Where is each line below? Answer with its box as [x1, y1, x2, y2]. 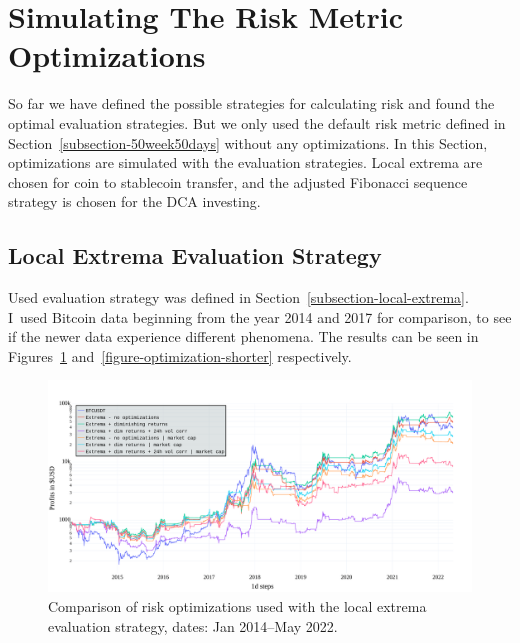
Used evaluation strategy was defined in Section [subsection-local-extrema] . [8, 287, 469, 308]
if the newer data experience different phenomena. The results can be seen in [8, 326, 479, 347]
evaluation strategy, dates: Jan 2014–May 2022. [48, 615, 338, 636]
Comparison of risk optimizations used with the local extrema [48, 596, 427, 617]
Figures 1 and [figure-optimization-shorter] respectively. [8, 345, 352, 366]
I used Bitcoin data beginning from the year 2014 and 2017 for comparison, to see [8, 306, 512, 327]
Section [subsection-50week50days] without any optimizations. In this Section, [8, 132, 488, 153]
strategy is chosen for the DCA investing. [8, 191, 261, 212]
